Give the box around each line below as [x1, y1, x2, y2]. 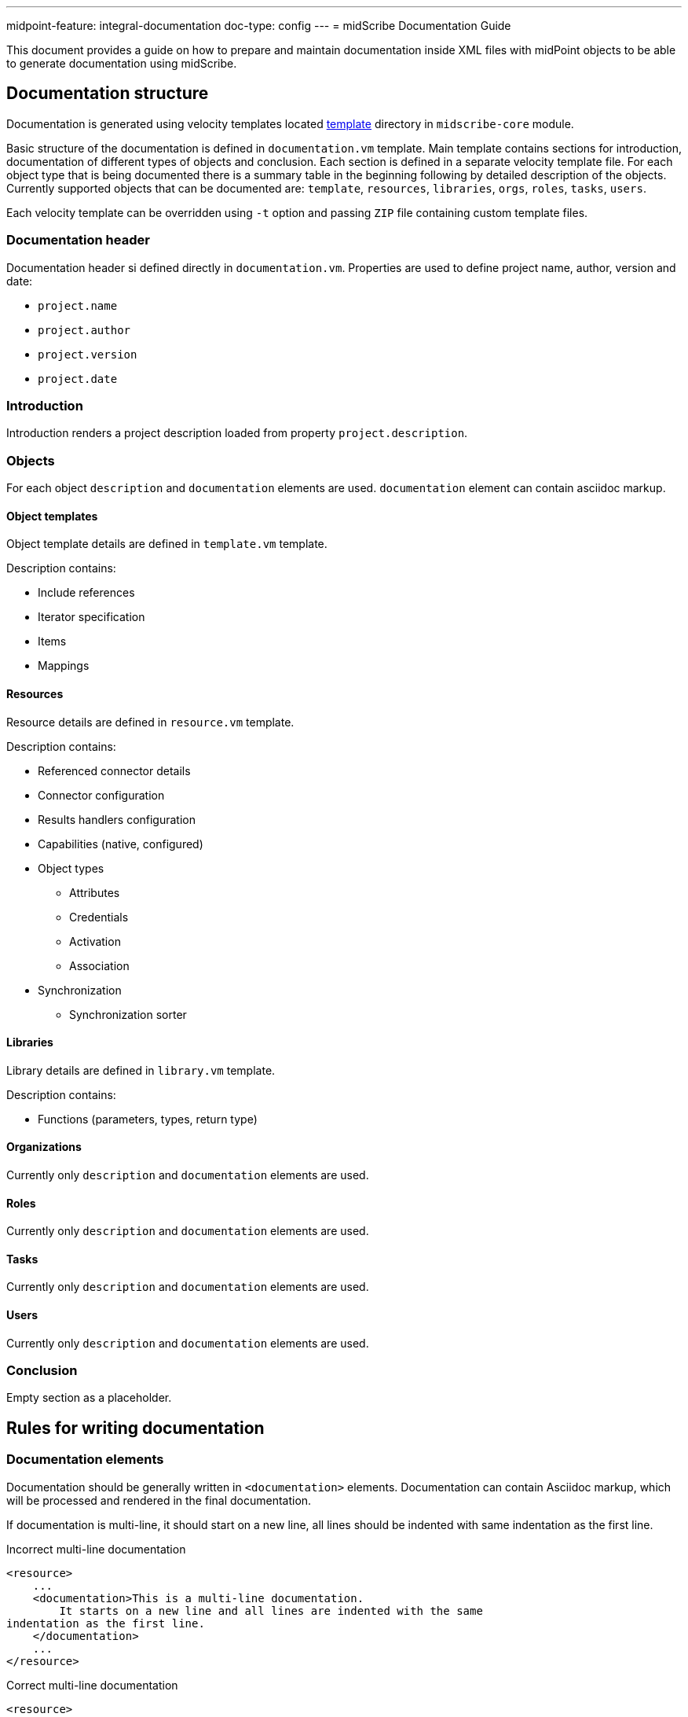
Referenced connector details [38, 763, 191, 778]
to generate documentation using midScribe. [6, 57, 237, 70]
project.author [38, 323, 131, 336]
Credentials [69, 910, 129, 924]
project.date [38, 372, 118, 385]
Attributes [69, 885, 120, 899]
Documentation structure [6, 83, 209, 104]
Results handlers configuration [38, 812, 196, 826]
